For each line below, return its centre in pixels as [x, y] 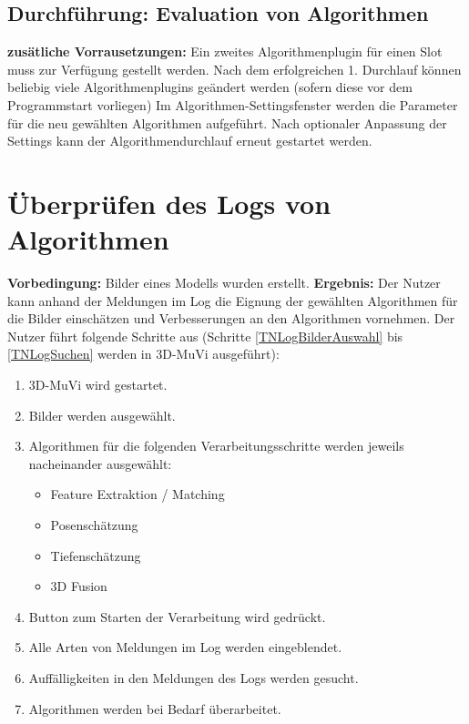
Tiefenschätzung [96, 555]
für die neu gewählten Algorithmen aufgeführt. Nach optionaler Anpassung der [227, 122]
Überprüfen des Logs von [169, 203]
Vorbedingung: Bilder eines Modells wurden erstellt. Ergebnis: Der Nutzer [224, 283]
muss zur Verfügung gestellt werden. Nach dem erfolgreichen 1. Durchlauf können [234, 69]
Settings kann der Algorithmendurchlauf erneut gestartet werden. [190, 141]
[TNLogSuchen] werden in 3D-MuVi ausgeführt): [143, 354]
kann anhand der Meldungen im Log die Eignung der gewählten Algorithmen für [233, 300]
